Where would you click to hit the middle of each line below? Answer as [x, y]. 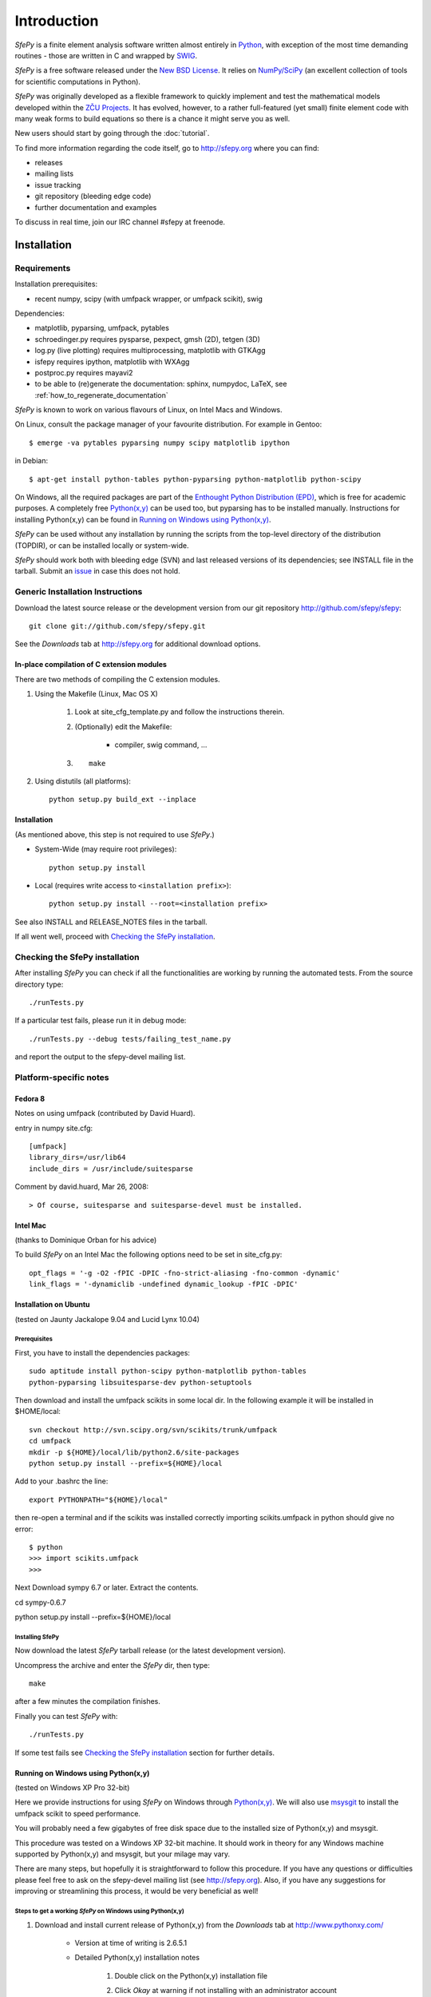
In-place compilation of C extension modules [91, 665]
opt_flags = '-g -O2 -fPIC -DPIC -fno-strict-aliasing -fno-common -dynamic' [185, 1273]
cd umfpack [50, 1441]
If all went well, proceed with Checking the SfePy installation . [115, 937]
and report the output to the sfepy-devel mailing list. [100, 1057]
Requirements [43, 268]
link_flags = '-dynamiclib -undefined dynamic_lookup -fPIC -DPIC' [164, 1284]
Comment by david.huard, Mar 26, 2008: [82, 1187]
